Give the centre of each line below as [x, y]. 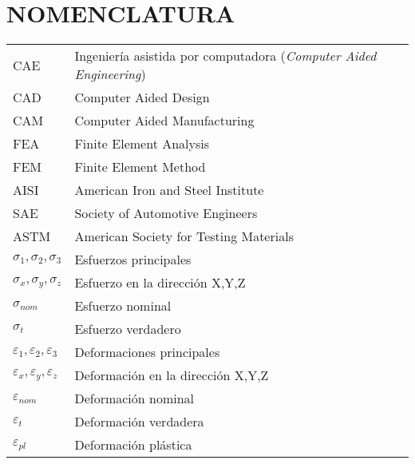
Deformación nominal [134, 399]
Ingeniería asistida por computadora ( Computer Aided [225, 56]
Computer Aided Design [142, 97]
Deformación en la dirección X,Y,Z [172, 375]
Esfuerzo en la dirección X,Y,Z [160, 283]
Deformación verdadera [139, 422]
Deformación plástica [133, 445]
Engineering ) [110, 74]
